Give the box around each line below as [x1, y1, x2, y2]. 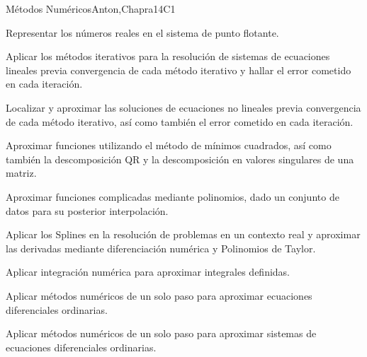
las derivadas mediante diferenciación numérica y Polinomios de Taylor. [6, 240, 316, 255]
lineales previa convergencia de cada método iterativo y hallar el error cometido [6, 62, 351, 77]
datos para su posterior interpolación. [6, 203, 169, 218]
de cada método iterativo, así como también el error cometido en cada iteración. [6, 114, 354, 129]
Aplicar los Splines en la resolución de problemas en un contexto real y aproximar [6, 227, 361, 242]
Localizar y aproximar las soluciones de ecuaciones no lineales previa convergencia [6, 100, 361, 115]
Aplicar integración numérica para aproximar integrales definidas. [6, 264, 290, 279]
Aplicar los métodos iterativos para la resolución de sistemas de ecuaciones [6, 49, 330, 64]
